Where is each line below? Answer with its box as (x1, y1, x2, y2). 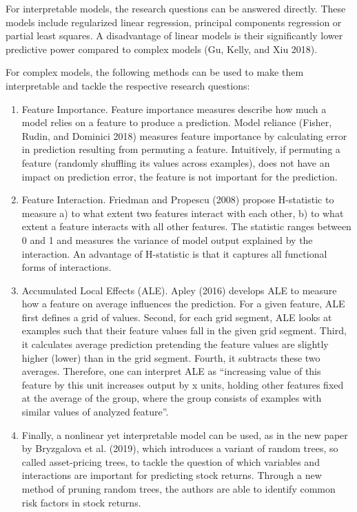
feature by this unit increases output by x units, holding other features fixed (21, 377, 344, 391)
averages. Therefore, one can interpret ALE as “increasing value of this (21, 364, 321, 378)
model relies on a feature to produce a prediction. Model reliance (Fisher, (21, 115, 332, 130)
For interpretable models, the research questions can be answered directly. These (6, 1, 346, 15)
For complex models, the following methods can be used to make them (6, 65, 304, 79)
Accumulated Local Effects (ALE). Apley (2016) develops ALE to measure (21, 283, 337, 297)
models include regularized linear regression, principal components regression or (6, 14, 342, 29)
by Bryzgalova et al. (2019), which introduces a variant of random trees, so (21, 441, 338, 455)
